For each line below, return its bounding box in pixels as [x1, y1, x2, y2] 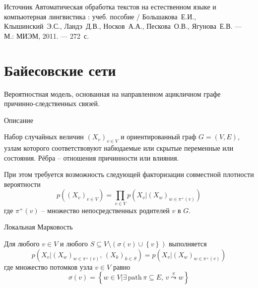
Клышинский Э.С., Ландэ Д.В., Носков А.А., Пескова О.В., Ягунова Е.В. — [4, 21, 242, 31]
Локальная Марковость [4, 222, 73, 232]
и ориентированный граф [121, 131, 196, 142]
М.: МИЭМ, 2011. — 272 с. [4, 30, 89, 41]
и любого [60, 238, 88, 248]
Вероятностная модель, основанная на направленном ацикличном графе [4, 88, 221, 99]
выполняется [169, 238, 207, 248]
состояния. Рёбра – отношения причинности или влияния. [4, 152, 179, 163]
